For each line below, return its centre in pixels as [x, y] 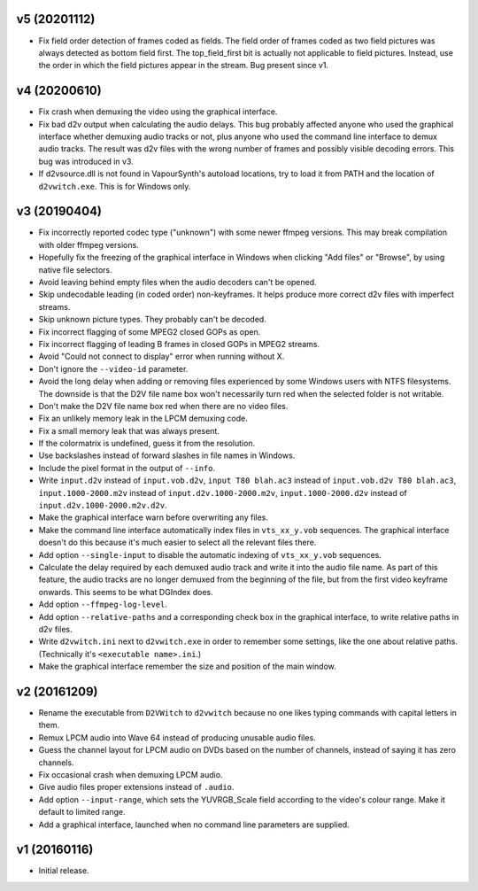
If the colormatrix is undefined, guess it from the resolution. [147, 444]
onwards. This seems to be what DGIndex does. [126, 592]
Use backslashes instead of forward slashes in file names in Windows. [167, 455]
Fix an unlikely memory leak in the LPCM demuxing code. [143, 418]
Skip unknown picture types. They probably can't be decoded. [153, 320]
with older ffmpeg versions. [89, 244]
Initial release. [64, 871]
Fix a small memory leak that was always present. [129, 430]
